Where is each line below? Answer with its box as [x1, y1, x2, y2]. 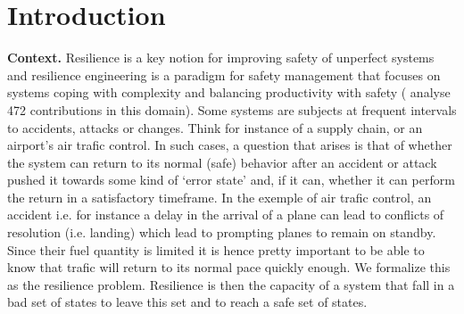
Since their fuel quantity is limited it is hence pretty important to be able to [7, 240, 425, 259]
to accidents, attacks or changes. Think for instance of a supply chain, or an [7, 118, 423, 136]
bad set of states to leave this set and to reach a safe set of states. [7, 293, 368, 311]
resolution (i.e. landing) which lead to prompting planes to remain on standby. [7, 223, 436, 242]
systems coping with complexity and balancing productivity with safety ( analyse [7, 83, 451, 102]
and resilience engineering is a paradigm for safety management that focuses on [7, 65, 441, 84]
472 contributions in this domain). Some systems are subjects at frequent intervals [7, 100, 457, 119]
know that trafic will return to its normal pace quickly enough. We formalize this [7, 258, 451, 277]
